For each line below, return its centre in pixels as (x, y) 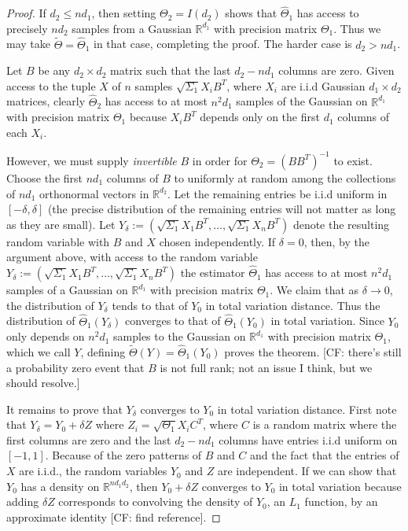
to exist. (353, 160)
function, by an (341, 501)
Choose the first (45, 177)
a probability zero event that (75, 367)
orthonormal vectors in (94, 193)
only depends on (46, 336)
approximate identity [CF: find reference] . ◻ (114, 516)
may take (28, 44)
